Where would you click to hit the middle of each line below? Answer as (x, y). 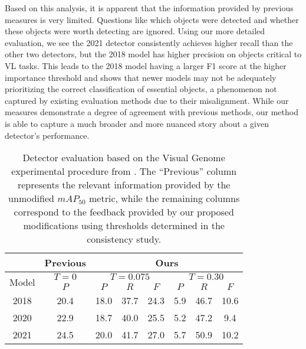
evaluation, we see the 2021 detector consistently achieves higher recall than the (149, 42)
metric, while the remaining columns (164, 198)
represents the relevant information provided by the (124, 185)
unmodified (31, 198)
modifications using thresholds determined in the (124, 226)
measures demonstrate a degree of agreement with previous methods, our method (152, 112)
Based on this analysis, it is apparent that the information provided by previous (149, 8)
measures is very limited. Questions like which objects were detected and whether (152, 19)
